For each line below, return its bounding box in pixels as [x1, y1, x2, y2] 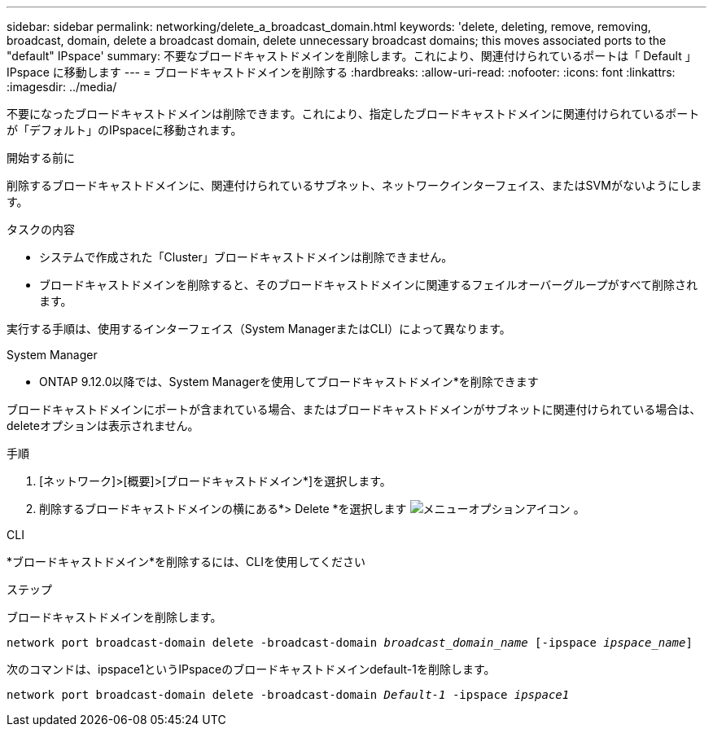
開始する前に [7, 151, 75, 165]
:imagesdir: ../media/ [7, 80, 117, 94]
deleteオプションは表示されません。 [7, 419, 199, 432]
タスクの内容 [7, 222, 75, 236]
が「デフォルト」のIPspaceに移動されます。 [7, 123, 243, 137]
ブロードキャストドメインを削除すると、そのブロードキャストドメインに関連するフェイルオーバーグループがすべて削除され [39, 278, 698, 292]
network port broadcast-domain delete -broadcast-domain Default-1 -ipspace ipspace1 [7, 688, 570, 701]
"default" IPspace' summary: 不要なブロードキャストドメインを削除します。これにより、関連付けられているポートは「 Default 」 [7, 49, 697, 63]
